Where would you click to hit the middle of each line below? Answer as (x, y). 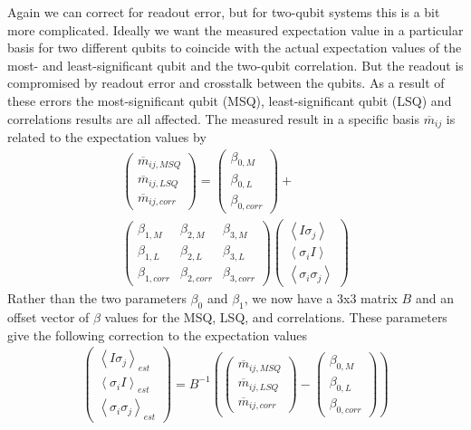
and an (434, 298)
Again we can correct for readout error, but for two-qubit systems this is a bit (224, 12)
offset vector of (48, 317)
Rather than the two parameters (97, 298)
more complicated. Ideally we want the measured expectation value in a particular (235, 29)
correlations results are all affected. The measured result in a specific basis (214, 118)
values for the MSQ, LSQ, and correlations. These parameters (276, 317)
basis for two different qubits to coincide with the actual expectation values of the (235, 48)
